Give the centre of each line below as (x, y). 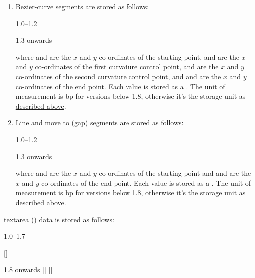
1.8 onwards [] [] (28, 269)
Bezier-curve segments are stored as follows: (82, 6)
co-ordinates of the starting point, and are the (169, 57)
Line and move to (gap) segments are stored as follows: (100, 123)
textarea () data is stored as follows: (59, 219)
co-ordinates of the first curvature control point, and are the (127, 67)
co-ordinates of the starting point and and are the (175, 173)
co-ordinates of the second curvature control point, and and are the (118, 76)
